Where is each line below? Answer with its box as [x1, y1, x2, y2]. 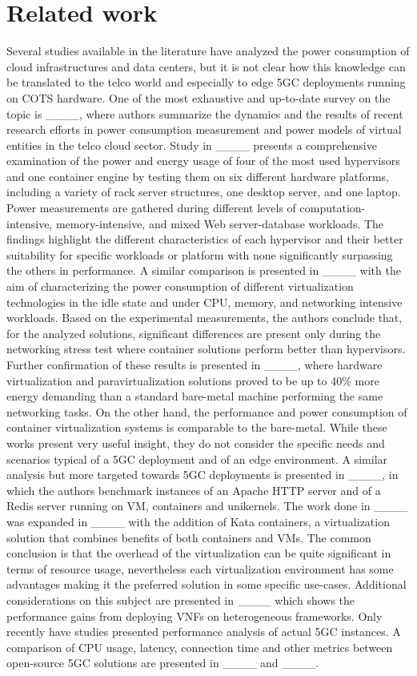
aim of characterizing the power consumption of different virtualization [6, 278, 354, 295]
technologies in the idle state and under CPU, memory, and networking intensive [6, 293, 403, 310]
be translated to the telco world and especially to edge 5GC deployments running [6, 74, 406, 91]
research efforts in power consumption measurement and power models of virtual [6, 121, 402, 138]
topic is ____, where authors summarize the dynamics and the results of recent [6, 105, 403, 122]
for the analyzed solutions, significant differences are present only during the [6, 324, 381, 341]
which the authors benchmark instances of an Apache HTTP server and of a [6, 481, 381, 498]
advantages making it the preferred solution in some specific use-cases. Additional [6, 576, 407, 593]
